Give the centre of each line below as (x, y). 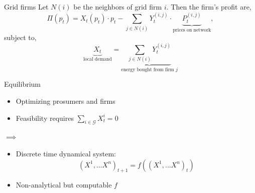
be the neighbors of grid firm (118, 7)
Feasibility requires (45, 118)
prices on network (192, 30)
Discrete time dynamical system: (66, 154)
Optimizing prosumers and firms (66, 101)
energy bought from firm (148, 69)
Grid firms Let (26, 7)
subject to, (20, 37)
